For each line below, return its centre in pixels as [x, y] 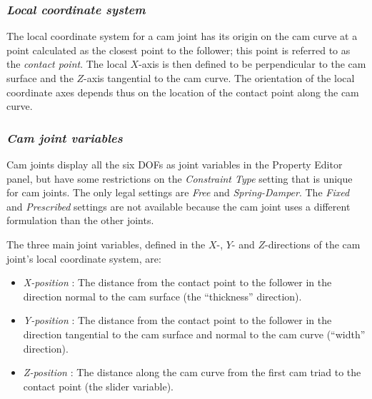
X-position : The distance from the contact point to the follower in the [177, 282]
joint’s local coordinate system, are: [84, 258]
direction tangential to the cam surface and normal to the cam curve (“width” [194, 334]
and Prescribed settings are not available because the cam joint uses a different [179, 206]
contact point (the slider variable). [98, 386]
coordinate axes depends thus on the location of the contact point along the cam [183, 92]
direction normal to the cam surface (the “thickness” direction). [162, 296]
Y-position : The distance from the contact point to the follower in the [177, 320]
